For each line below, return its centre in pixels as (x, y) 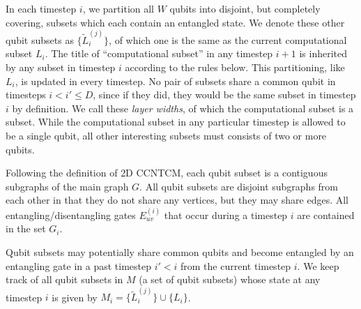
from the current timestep (236, 265)
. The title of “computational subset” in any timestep (159, 53)
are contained (326, 214)
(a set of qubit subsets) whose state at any (230, 279)
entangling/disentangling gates (71, 214)
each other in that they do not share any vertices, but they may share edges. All (177, 200)
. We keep (318, 265)
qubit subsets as (40, 39)
